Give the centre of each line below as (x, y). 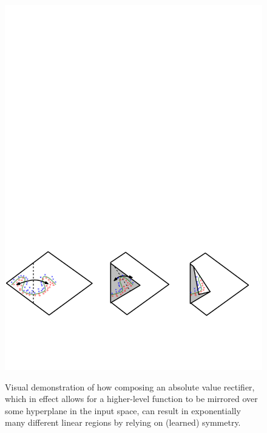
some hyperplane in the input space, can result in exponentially (123, 410)
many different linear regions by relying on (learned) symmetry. (123, 422)
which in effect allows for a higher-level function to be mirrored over (131, 399)
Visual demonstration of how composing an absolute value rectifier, (130, 386)
